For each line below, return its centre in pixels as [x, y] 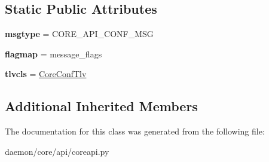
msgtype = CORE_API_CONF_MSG [79, 34]
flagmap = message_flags [54, 54]
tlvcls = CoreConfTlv [46, 74]
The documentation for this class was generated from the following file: [135, 131]
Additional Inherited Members [101, 106]
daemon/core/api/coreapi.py [57, 151]
